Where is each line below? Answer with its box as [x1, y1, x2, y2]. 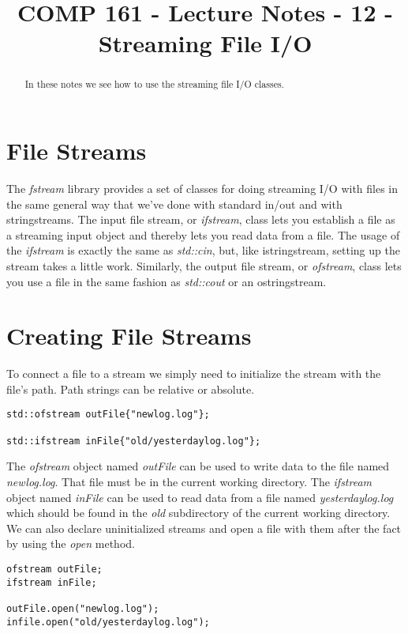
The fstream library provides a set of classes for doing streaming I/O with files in [6, 179, 399, 196]
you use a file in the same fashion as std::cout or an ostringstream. [6, 273, 327, 289]
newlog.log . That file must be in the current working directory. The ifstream [6, 473, 372, 489]
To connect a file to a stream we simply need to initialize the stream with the [6, 365, 381, 382]
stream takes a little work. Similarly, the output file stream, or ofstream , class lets [6, 257, 402, 274]
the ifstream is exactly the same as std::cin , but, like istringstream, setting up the [6, 242, 400, 259]
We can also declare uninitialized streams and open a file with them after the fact [6, 519, 402, 536]
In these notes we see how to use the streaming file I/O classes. [24, 77, 284, 91]
